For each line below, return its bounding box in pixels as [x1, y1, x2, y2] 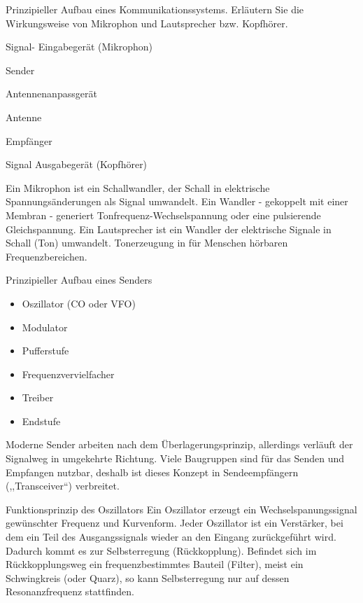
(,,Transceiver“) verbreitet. [6, 478, 120, 493]
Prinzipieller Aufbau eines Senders [6, 272, 152, 287]
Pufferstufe [22, 343, 69, 358]
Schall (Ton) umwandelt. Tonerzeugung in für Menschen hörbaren [6, 235, 288, 250]
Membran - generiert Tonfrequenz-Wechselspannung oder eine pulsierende [6, 207, 321, 222]
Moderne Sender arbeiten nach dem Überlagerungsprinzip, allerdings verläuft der [6, 437, 353, 452]
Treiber [22, 390, 54, 405]
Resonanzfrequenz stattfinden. [6, 584, 134, 599]
